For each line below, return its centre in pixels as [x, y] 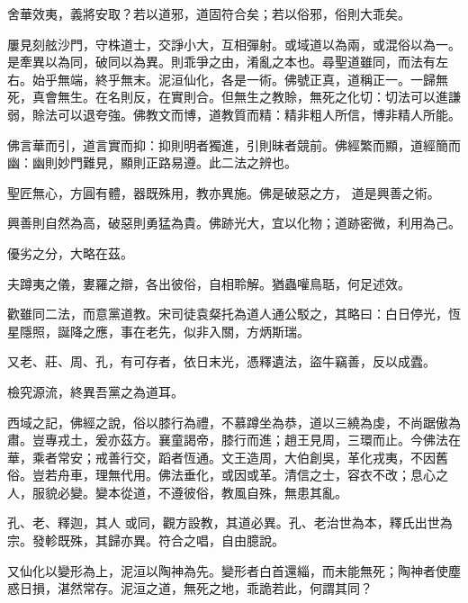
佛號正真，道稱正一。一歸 [360, 79]
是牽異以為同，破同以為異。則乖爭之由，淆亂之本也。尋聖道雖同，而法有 [221, 62]
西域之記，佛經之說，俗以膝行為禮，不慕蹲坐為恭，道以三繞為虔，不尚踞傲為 [234, 422]
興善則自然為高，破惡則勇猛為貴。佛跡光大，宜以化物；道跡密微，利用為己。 [234, 223]
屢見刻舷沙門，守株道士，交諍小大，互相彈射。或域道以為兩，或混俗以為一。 [234, 44]
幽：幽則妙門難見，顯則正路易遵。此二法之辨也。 [152, 162]
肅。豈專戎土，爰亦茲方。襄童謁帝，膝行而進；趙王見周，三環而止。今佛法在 [234, 440]
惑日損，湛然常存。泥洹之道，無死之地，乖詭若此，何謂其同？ [190, 588]
